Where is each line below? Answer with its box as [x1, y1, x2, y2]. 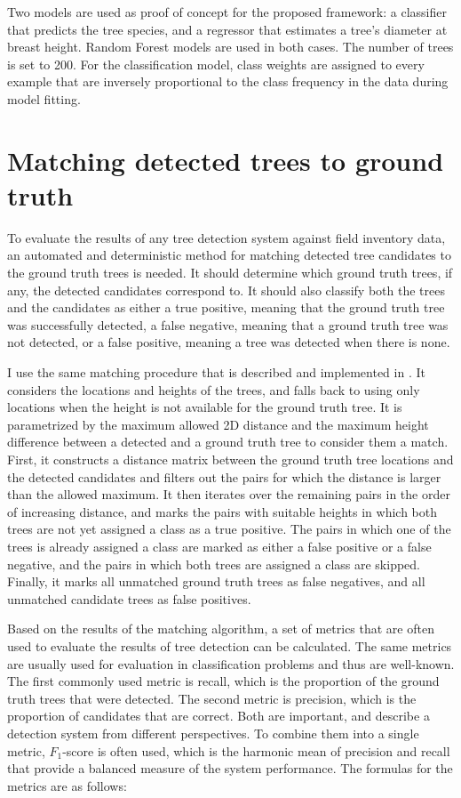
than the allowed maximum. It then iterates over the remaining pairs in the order [7, 485, 450, 504]
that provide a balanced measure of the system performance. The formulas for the [7, 759, 453, 778]
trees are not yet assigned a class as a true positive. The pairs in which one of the [7, 520, 451, 538]
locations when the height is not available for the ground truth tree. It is [7, 398, 402, 416]
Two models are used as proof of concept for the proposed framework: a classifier [7, 3, 447, 20]
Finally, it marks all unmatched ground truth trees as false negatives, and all [7, 572, 425, 591]
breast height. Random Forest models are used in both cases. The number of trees [7, 37, 454, 56]
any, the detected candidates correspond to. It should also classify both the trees [7, 280, 445, 299]
